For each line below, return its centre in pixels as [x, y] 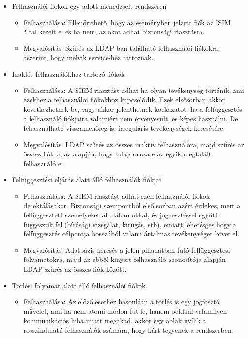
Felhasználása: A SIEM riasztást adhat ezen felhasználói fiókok [117, 195]
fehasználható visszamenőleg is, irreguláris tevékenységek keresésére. [124, 128]
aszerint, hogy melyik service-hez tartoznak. [88, 57]
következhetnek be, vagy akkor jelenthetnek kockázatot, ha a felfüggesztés [133, 109]
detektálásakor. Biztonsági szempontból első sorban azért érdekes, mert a [132, 205]
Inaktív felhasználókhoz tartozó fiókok [68, 73]
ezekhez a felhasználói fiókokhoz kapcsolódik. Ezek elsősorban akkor [124, 100]
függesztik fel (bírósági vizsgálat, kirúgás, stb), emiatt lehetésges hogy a [130, 224]
